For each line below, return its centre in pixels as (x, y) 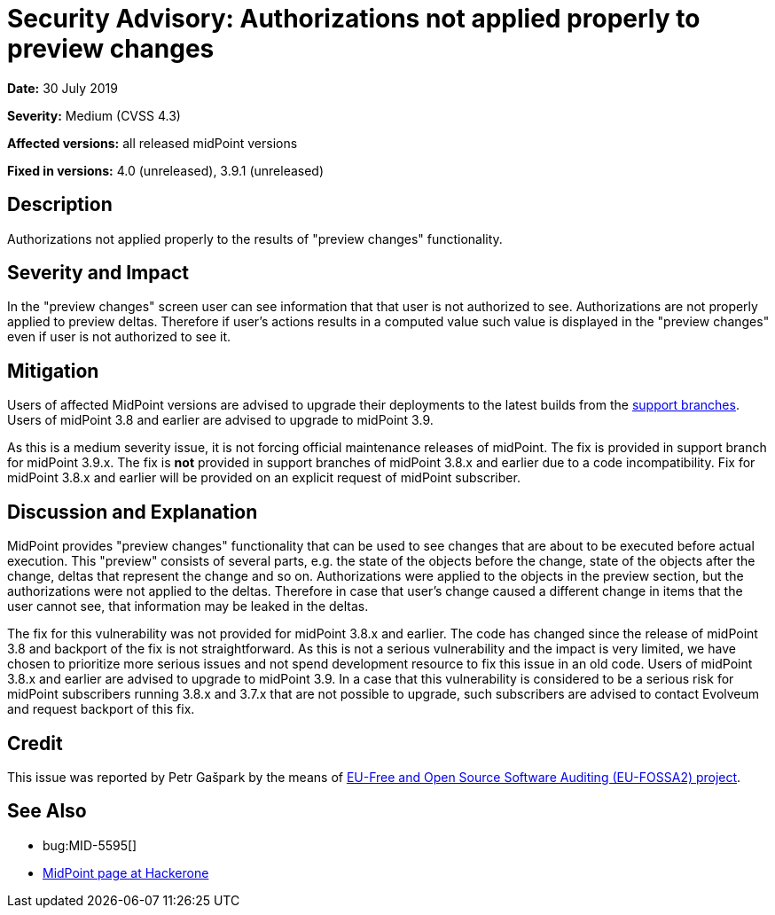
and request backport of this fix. (101, 709)
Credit (35, 743)
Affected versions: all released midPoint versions (153, 143)
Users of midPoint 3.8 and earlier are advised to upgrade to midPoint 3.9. (220, 420)
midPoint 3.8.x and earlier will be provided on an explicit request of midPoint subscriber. (264, 478)
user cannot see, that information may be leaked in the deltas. (188, 606)
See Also (47, 811)
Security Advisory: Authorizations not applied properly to (354, 19)
